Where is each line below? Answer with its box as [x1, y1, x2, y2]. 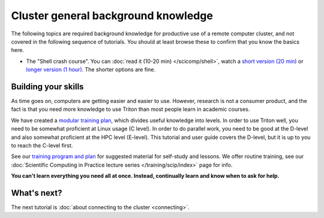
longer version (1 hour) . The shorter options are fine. [26, 66, 156, 73]
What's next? [11, 187, 62, 198]
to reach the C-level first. [11, 141, 73, 149]
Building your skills [11, 81, 84, 92]
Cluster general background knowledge [11, 9, 213, 22]
